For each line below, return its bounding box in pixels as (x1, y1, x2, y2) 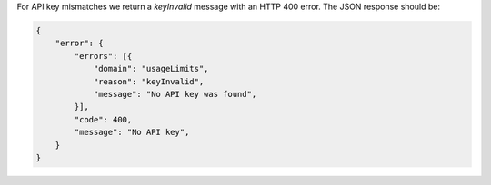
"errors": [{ (74, 51, 133, 61)
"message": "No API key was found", (93, 89, 257, 99)
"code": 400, (74, 114, 133, 124)
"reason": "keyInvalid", (93, 76, 205, 86)
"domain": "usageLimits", (93, 63, 209, 74)
